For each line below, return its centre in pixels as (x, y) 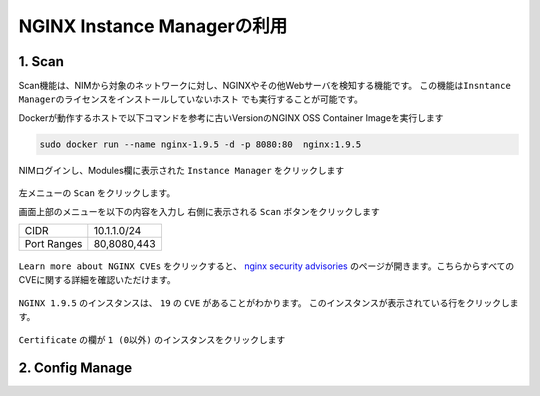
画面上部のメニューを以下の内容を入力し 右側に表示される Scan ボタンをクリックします (199, 211)
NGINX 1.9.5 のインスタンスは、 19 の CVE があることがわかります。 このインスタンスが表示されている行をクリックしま (268, 302)
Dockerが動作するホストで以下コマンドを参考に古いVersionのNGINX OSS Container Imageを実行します (231, 117)
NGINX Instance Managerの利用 (153, 26)
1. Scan (41, 61)
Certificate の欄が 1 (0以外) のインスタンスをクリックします (152, 339)
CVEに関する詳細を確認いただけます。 (97, 280)
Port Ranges (53, 243)
